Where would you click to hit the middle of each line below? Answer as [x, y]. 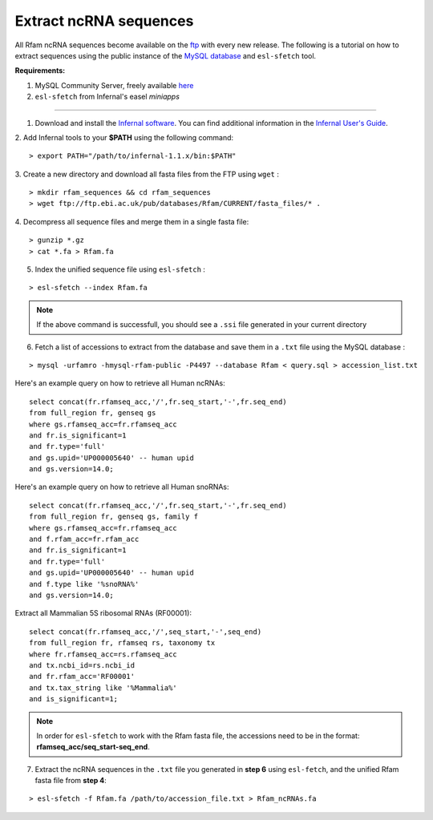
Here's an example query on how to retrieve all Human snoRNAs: [122, 487]
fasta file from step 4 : [71, 781]
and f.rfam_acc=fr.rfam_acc [84, 539]
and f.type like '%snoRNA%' [84, 584]
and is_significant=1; [74, 699]
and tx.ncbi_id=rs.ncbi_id [82, 665]
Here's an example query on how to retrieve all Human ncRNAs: [120, 383]
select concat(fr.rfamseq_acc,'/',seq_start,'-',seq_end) [146, 632]
